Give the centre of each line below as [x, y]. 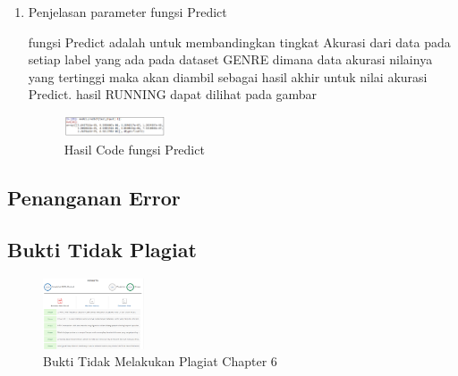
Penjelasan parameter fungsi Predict [127, 12]
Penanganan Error [94, 197]
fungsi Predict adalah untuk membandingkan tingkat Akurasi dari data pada [239, 42]
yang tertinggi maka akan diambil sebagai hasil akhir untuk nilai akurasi [228, 76]
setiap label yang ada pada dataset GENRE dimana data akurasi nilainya [230, 59]
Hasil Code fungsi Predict [134, 149]
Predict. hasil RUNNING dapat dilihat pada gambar [173, 94]
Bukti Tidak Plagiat [102, 250]
